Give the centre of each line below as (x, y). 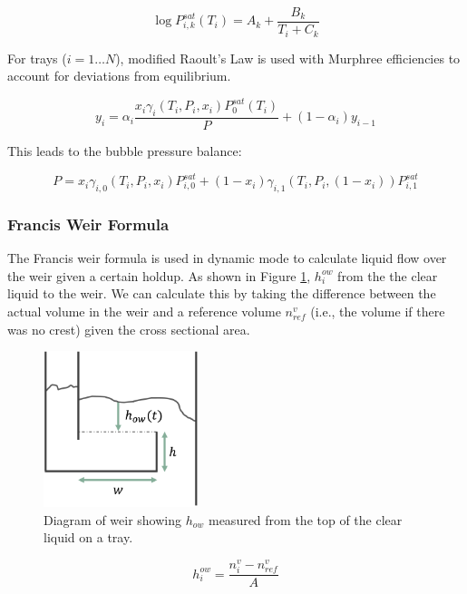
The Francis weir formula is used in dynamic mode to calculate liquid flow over (227, 258)
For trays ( (37, 58)
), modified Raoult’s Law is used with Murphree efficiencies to (288, 58)
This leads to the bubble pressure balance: (125, 151)
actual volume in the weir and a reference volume (144, 311)
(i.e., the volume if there (378, 311)
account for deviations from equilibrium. (119, 76)
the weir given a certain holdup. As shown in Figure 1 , (159, 275)
